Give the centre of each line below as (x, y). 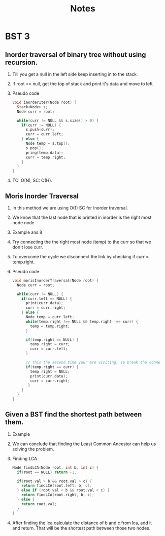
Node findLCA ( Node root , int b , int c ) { (55, 467)
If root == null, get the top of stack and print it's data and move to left (82, 84)
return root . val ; (39, 504)
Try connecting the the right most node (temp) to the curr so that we (82, 242)
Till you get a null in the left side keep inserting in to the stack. (75, 74)
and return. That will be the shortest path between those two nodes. (81, 528)
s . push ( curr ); (40, 130)
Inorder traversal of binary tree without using (76, 55)
